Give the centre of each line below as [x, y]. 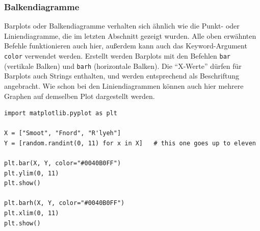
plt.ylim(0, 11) [32, 173]
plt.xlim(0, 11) [32, 213]
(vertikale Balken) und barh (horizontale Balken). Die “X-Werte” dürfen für [123, 66]
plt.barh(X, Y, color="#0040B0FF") [64, 203]
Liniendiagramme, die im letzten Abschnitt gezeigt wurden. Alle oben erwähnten [130, 35]
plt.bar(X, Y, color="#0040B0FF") [63, 163]
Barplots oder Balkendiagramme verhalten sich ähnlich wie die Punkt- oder [122, 26]
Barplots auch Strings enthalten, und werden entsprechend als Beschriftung [122, 76]
